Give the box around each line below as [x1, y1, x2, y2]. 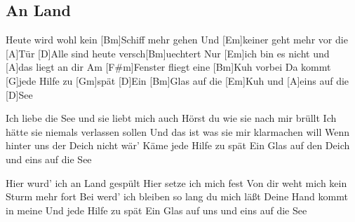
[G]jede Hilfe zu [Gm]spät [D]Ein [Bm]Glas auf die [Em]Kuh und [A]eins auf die [6, 73, 349, 88]
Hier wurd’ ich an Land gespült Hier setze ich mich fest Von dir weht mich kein [6, 175, 347, 190]
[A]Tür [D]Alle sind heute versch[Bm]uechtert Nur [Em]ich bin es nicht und [6, 46, 330, 60]
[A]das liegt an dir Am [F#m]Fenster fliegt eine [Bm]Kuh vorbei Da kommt [6, 60, 331, 74]
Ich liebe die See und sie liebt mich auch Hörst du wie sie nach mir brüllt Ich [6, 111, 337, 125]
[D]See [6, 87, 33, 102]
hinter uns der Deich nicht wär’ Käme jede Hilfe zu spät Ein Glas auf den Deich [6, 138, 350, 153]
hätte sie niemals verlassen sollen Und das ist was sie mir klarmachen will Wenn [6, 124, 349, 139]
